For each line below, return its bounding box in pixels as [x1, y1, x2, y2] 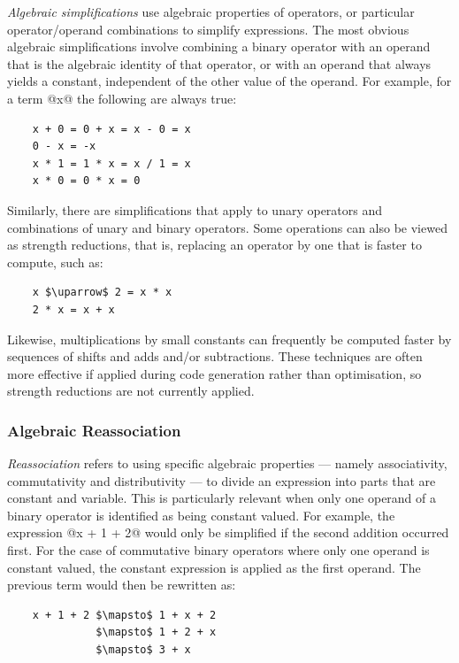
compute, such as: [7, 252, 103, 271]
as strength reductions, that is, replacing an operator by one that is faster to [7, 235, 422, 254]
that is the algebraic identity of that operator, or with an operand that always [7, 54, 432, 73]
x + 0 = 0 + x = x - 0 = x [32, 122, 191, 135]
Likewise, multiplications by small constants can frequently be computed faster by [7, 329, 452, 348]
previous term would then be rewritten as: [7, 575, 236, 594]
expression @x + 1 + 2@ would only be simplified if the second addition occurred [7, 523, 449, 542]
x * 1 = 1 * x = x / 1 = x [32, 157, 191, 170]
